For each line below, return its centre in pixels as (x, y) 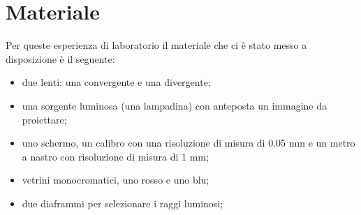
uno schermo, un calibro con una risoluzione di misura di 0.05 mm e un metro (189, 143)
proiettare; (44, 119)
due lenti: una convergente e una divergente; (116, 82)
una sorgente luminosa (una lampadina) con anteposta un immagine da (175, 105)
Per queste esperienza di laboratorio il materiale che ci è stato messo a (156, 45)
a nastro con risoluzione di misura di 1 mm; (115, 156)
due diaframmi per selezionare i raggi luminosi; (123, 203)
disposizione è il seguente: (60, 58)
